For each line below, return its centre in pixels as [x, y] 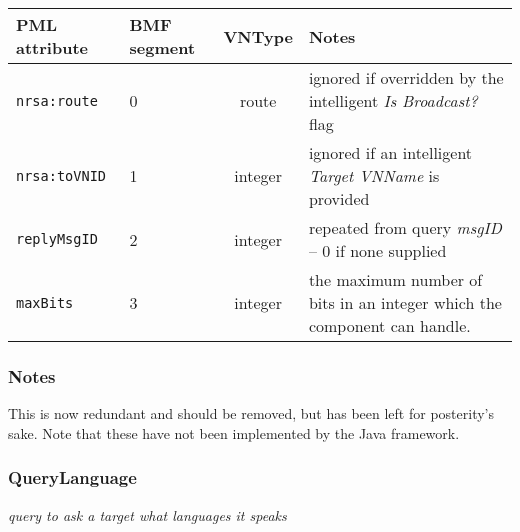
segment [162, 47]
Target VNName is [374, 175]
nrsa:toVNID [61, 175]
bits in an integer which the [405, 302]
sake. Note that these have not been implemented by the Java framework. [234, 432]
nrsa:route [57, 100]
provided [339, 198]
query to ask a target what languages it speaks [147, 514]
